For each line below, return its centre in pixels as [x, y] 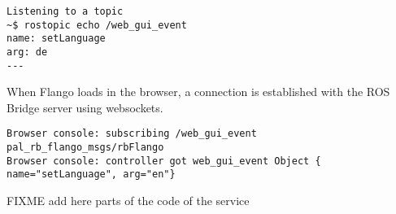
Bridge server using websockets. [85, 107]
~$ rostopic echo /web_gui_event [97, 25]
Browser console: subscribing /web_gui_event [132, 134]
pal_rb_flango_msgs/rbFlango [85, 148]
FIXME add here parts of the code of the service [128, 201]
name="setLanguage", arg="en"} [91, 175]
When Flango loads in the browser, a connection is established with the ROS [198, 92]
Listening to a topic [65, 11]
